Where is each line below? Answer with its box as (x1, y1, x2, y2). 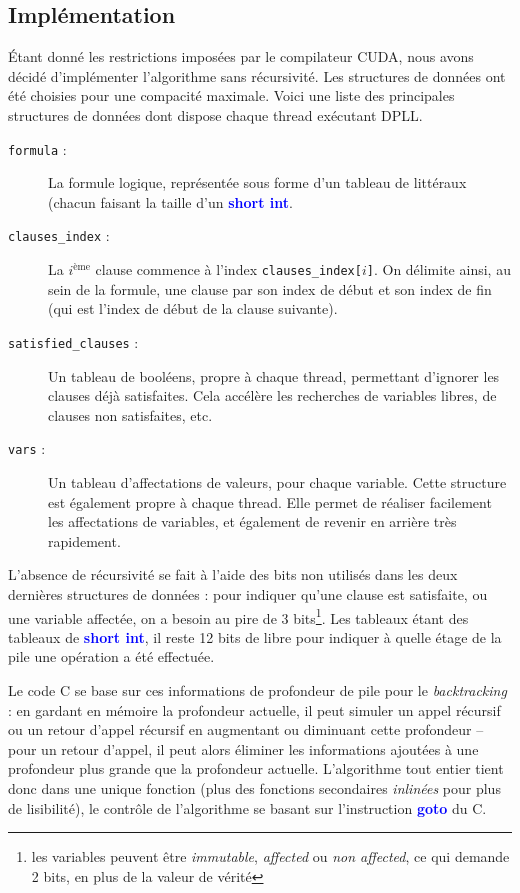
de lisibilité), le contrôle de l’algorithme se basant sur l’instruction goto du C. (8, 797, 487, 818)
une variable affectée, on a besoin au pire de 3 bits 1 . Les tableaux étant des (8, 604, 469, 628)
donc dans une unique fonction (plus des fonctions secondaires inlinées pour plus (8, 777, 501, 798)
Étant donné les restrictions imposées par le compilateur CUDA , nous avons (8, 46, 474, 67)
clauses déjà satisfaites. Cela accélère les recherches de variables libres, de (48, 385, 497, 406)
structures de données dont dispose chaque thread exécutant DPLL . (8, 104, 423, 125)
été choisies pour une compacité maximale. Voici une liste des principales (8, 85, 455, 106)
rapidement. (48, 530, 121, 551)
